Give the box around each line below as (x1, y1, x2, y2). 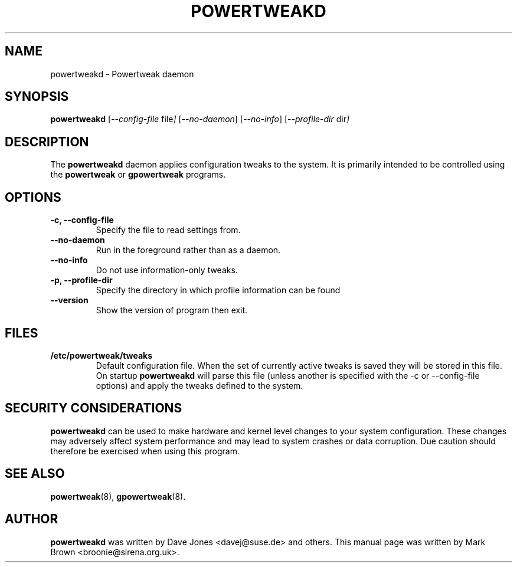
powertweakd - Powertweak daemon (50, 68, 194, 79)
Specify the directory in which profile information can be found (96, 285, 341, 296)
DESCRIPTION (5, 134, 89, 149)
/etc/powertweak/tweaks (50, 350, 153, 360)
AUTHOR (5, 512, 58, 527)
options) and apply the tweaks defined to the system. (96, 380, 303, 391)
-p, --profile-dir (50, 275, 113, 286)
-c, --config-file (50, 215, 114, 225)
